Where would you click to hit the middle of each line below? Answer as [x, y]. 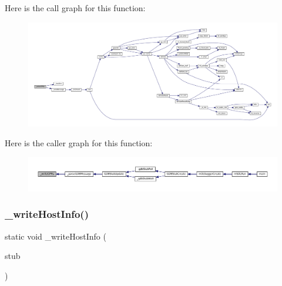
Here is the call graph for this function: [75, 8]
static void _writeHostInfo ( [56, 236]
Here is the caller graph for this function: [79, 142]
